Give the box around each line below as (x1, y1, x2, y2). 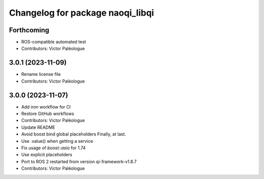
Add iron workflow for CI (21, 104, 71, 110)
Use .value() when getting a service (21, 138, 93, 144)
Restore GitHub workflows (21, 111, 74, 117)
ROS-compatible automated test (21, 39, 87, 45)
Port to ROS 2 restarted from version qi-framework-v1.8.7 (21, 158, 137, 164)
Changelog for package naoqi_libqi (9, 7, 154, 18)
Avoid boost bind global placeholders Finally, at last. (21, 131, 126, 137)
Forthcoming (9, 26, 49, 34)
